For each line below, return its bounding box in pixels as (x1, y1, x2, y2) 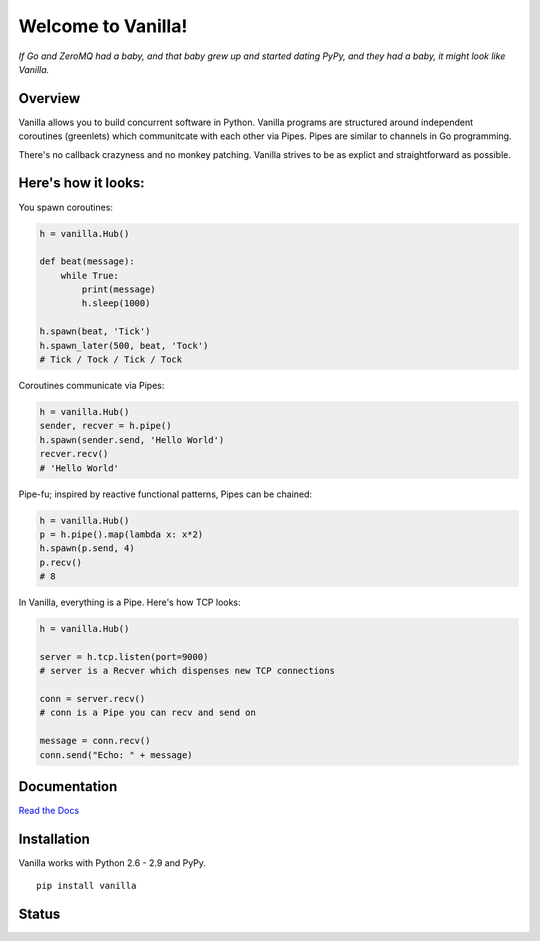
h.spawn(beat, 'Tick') (39, 326, 151, 337)
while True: (60, 270, 120, 281)
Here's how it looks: (18, 175, 145, 192)
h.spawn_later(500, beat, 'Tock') (39, 340, 209, 351)
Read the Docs (18, 805, 80, 817)
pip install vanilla (36, 880, 137, 892)
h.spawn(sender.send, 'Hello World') (39, 434, 225, 445)
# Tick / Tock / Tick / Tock (39, 354, 183, 365)
